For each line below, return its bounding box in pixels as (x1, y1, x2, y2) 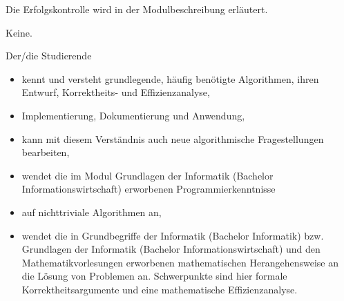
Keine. (6, 25, 32, 39)
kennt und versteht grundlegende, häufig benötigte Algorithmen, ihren (21, 71, 319, 86)
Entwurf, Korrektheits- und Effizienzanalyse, (21, 85, 210, 99)
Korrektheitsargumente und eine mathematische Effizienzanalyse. (21, 282, 298, 296)
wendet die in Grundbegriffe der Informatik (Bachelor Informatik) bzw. (21, 228, 324, 242)
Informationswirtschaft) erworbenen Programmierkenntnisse (21, 182, 276, 196)
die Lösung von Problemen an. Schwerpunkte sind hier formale (21, 269, 287, 283)
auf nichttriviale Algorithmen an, (21, 204, 162, 219)
